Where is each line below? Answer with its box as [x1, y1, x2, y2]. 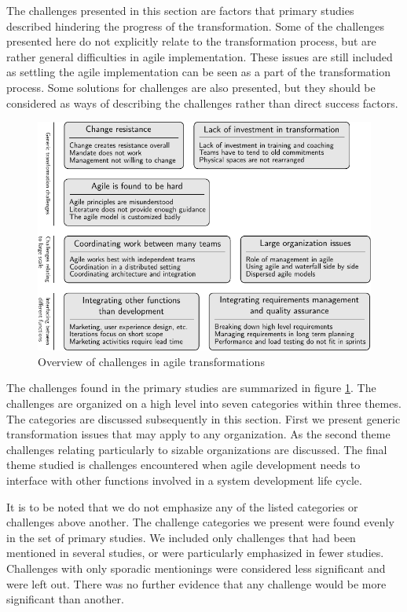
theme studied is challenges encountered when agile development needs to [6, 456, 361, 473]
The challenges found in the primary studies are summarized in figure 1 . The [6, 379, 376, 396]
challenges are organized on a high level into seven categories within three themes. [6, 394, 401, 411]
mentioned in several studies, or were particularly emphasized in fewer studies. [6, 544, 384, 561]
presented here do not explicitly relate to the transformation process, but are [6, 33, 376, 49]
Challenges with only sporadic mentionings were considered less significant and [6, 559, 386, 576]
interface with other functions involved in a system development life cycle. [6, 471, 362, 488]
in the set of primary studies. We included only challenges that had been [6, 529, 356, 545]
